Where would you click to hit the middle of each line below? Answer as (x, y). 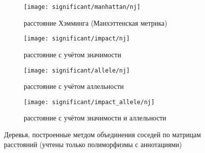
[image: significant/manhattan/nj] (82, 7)
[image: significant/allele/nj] (77, 70)
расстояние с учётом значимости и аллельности (95, 118)
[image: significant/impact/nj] (77, 39)
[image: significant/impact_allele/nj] (89, 102)
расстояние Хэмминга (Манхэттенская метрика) (96, 22)
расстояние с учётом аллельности (74, 86)
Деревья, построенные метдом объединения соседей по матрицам (102, 134)
